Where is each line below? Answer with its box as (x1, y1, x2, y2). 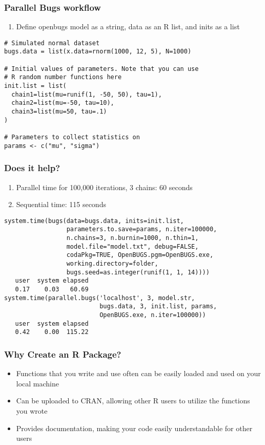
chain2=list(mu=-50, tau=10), (11, 99, 114, 107)
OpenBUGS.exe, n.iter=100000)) (99, 311, 206, 319)
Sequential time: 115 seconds (16, 199, 106, 210)
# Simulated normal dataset (4, 39, 100, 47)
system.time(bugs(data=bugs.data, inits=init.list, (4, 217, 184, 225)
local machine (16, 378, 59, 388)
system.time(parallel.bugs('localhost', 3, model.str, (4, 294, 195, 302)
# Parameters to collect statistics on (4, 134, 140, 141)
